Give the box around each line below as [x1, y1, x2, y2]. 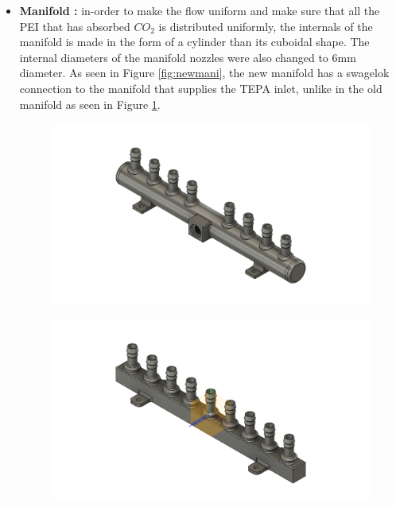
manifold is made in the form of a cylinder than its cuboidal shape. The [19, 33, 370, 50]
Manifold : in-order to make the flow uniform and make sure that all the [19, 2, 380, 18]
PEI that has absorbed [19, 17, 130, 34]
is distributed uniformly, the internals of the [158, 17, 373, 34]
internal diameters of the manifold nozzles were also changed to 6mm [19, 48, 356, 65]
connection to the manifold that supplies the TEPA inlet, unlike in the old [19, 79, 382, 96]
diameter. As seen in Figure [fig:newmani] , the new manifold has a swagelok [19, 64, 390, 81]
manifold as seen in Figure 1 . [19, 95, 161, 112]
